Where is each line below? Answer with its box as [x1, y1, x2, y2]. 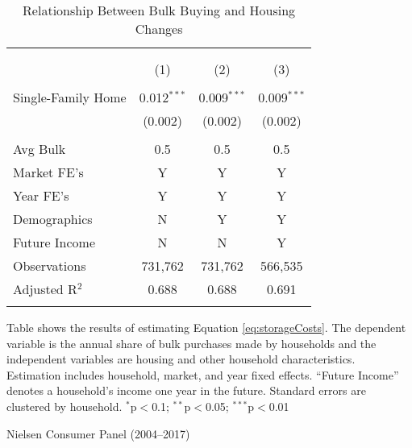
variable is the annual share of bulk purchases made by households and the [6, 334, 377, 351]
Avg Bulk [13, 139, 66, 158]
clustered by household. [6, 397, 123, 414]
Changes [135, 19, 183, 38]
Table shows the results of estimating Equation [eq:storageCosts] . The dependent [6, 319, 406, 335]
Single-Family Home [13, 88, 127, 106]
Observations [13, 256, 86, 275]
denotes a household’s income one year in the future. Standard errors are [6, 382, 366, 399]
